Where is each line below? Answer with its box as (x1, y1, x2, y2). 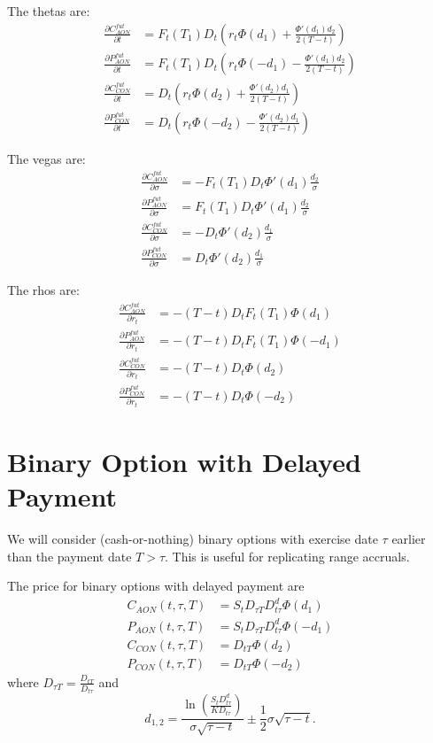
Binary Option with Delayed (7, 443, 361, 479)
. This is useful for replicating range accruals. (165, 546, 410, 565)
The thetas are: (7, 2, 90, 19)
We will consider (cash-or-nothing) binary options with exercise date (7, 529, 378, 547)
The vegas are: (7, 149, 86, 167)
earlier (391, 529, 426, 547)
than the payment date (7, 546, 132, 565)
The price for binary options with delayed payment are (7, 577, 305, 595)
